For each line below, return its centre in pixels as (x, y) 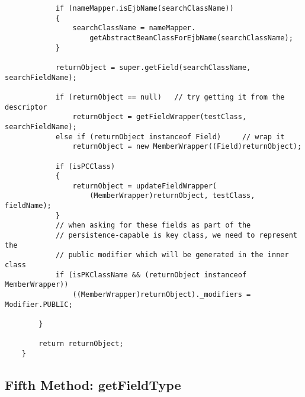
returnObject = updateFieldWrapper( (145, 186)
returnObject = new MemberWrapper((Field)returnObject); (187, 147)
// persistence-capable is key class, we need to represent (176, 236)
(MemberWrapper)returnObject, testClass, (172, 196)
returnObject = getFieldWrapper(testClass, (160, 117)
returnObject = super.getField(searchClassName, (153, 67)
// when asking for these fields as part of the (153, 225)
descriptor (26, 107)
